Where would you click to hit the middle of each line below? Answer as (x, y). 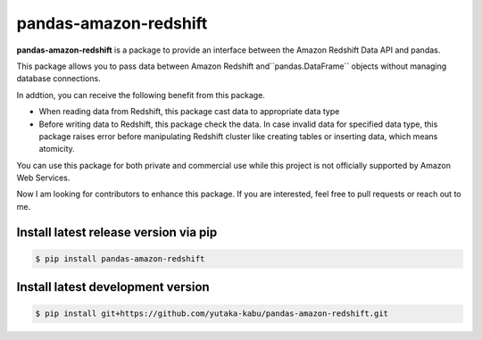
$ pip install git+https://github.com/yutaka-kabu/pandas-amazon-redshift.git (212, 314)
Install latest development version (113, 287)
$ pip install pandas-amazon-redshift (120, 258)
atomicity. (57, 149)
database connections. (59, 79)
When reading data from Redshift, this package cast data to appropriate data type (189, 112)
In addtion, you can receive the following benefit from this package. (141, 95)
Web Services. (43, 178)
